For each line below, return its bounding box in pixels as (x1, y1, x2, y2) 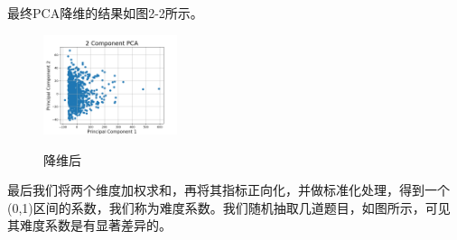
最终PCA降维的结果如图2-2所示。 (7, 4, 203, 22)
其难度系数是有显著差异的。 (7, 216, 172, 235)
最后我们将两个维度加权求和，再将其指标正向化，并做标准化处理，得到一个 (7, 180, 450, 199)
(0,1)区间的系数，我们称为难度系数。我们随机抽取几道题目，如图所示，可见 (7, 198, 451, 217)
